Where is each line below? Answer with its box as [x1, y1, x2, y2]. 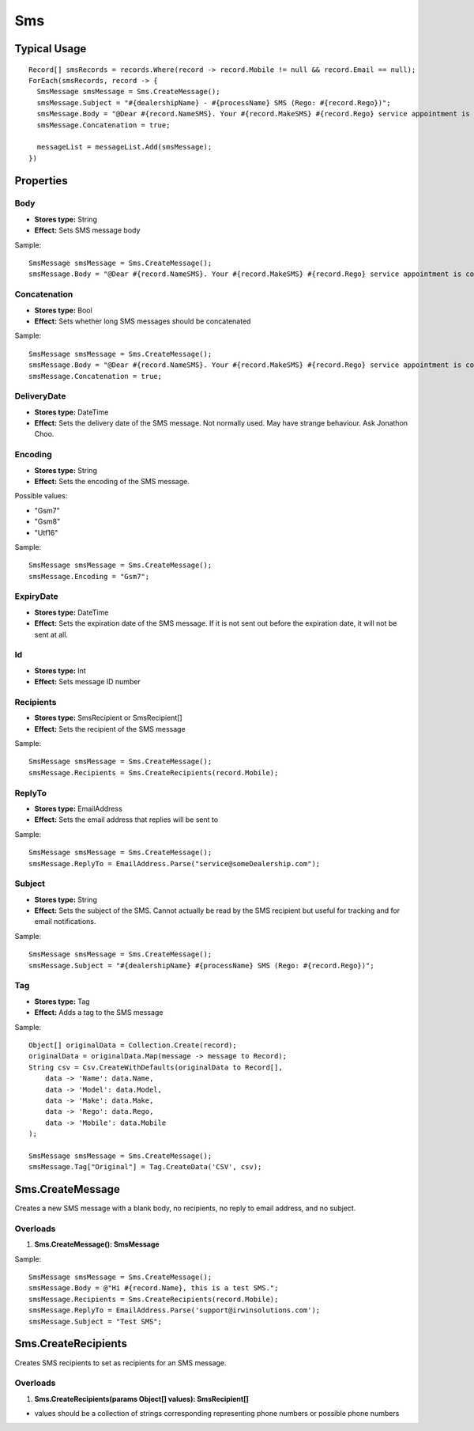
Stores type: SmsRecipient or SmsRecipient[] [34, 713, 182, 723]
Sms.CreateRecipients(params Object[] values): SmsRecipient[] [34, 1394, 249, 1403]
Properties [14, 174, 68, 187]
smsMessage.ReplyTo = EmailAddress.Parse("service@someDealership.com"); [28, 859, 321, 868]
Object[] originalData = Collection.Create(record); [28, 1040, 237, 1050]
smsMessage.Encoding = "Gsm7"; [28, 572, 150, 581]
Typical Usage [14, 42, 87, 55]
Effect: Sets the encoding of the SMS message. [34, 476, 190, 486]
